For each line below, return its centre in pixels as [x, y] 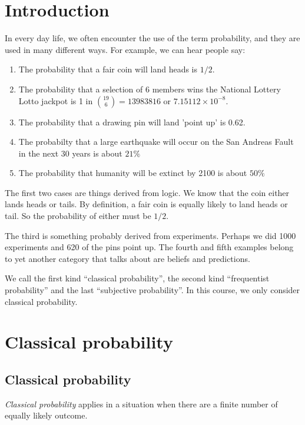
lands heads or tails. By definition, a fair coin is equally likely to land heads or [146, 204]
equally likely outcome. [46, 415]
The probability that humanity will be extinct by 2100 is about [133, 173]
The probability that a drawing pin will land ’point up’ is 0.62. [132, 122]
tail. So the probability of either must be [78, 216]
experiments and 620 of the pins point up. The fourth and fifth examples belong [149, 247]
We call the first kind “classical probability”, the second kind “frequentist [137, 278]
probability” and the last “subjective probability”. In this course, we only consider [152, 290]
